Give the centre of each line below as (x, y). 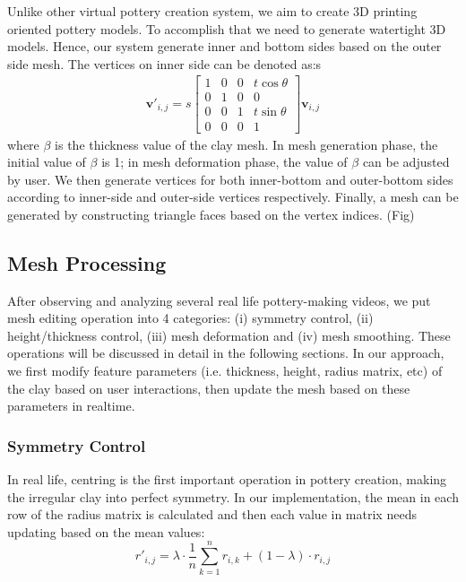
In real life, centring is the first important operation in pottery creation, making (227, 479)
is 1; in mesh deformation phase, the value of (224, 162)
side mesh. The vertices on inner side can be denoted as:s (164, 63)
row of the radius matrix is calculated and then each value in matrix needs (212, 514)
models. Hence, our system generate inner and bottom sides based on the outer (224, 46)
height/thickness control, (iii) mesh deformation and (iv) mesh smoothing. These (229, 335)
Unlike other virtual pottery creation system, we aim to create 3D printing (212, 11)
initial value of (47, 162)
